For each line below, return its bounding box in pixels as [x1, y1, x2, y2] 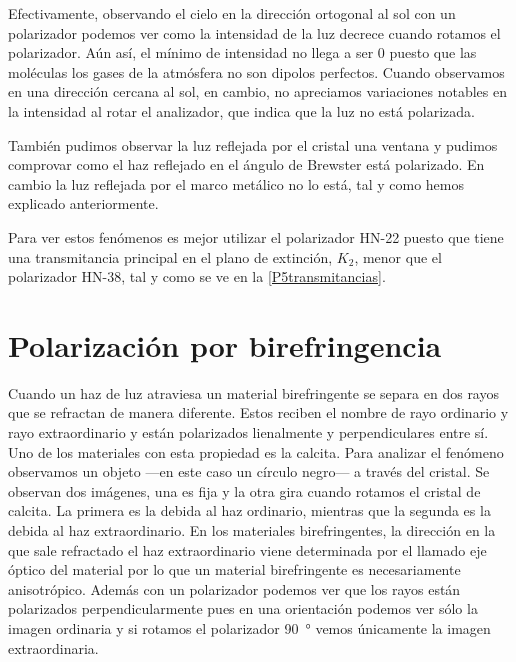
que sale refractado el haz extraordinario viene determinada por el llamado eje [8, 539, 487, 560]
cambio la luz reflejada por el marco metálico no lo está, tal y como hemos [8, 173, 464, 194]
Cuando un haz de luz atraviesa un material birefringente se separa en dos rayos [8, 382, 499, 403]
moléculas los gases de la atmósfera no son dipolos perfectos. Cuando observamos [8, 61, 505, 82]
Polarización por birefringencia [8, 324, 442, 365]
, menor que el [354, 246, 442, 267]
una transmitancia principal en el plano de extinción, [8, 246, 333, 267]
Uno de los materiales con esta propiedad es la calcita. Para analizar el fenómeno [8, 441, 504, 462]
